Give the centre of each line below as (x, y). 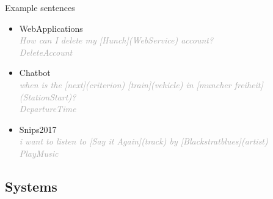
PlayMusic (39, 153)
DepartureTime (48, 109)
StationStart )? (49, 96)
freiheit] (249, 84)
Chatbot (35, 73)
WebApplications (51, 28)
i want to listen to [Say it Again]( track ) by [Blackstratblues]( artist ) (144, 141)
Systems (31, 186)
